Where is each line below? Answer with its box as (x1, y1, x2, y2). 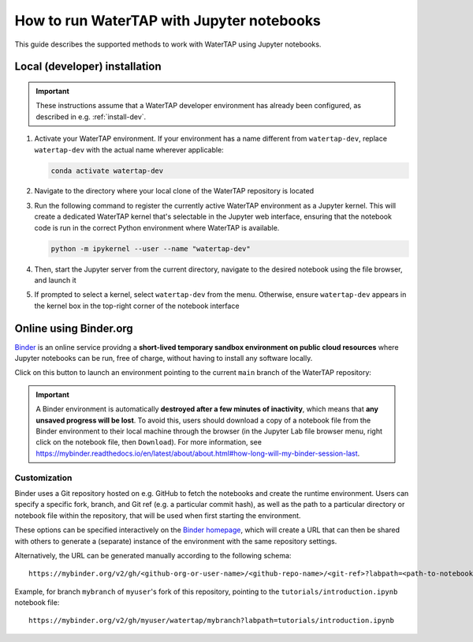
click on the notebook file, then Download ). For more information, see (35, 437, 262, 447)
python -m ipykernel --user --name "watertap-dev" (50, 244, 251, 253)
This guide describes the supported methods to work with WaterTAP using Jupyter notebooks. (14, 39, 322, 49)
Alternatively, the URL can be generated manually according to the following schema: (14, 550, 292, 560)
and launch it (34, 276, 76, 285)
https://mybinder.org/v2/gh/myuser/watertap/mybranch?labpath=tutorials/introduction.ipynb (28, 616, 394, 625)
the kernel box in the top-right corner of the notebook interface (34, 301, 240, 310)
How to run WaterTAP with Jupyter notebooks (14, 12, 321, 29)
